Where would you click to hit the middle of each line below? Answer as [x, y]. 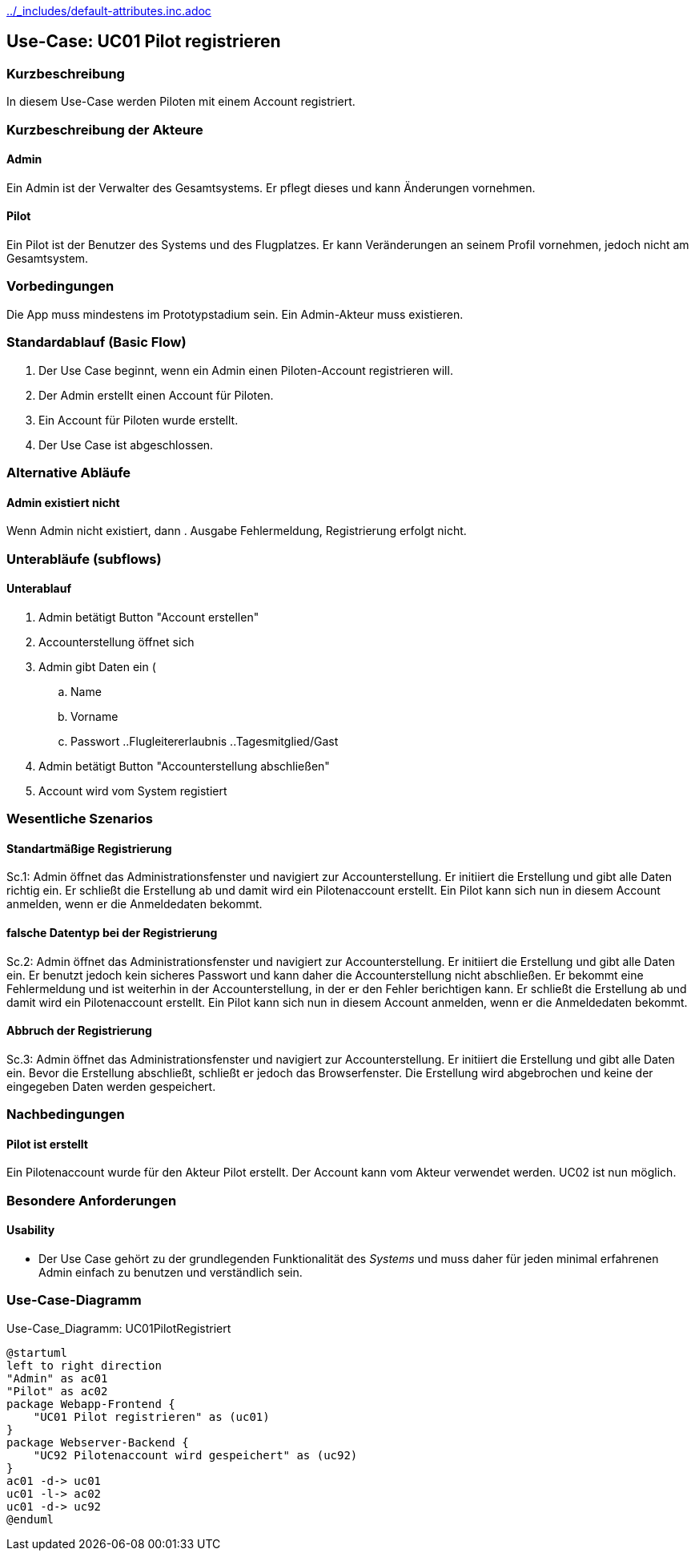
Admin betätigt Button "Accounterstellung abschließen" [184, 766]
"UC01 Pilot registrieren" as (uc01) [151, 1416]
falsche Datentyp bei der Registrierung [112, 932]
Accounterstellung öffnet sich [117, 642]
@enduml [30, 1519]
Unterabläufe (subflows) [84, 559]
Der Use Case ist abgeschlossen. [126, 445]
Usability [31, 1230]
